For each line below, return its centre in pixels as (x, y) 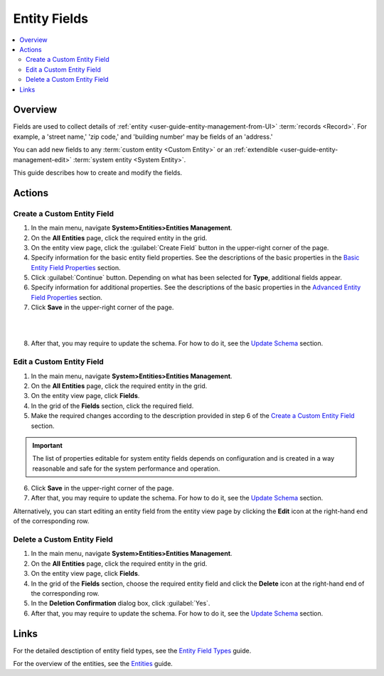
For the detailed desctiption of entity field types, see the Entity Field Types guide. (132, 650)
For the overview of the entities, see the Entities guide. (93, 664)
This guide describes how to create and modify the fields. (98, 172)
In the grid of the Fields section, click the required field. (112, 406)
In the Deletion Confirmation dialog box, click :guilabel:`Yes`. (121, 603)
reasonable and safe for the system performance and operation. (126, 468)
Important (48, 445)
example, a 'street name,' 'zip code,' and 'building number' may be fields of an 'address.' (143, 136)
